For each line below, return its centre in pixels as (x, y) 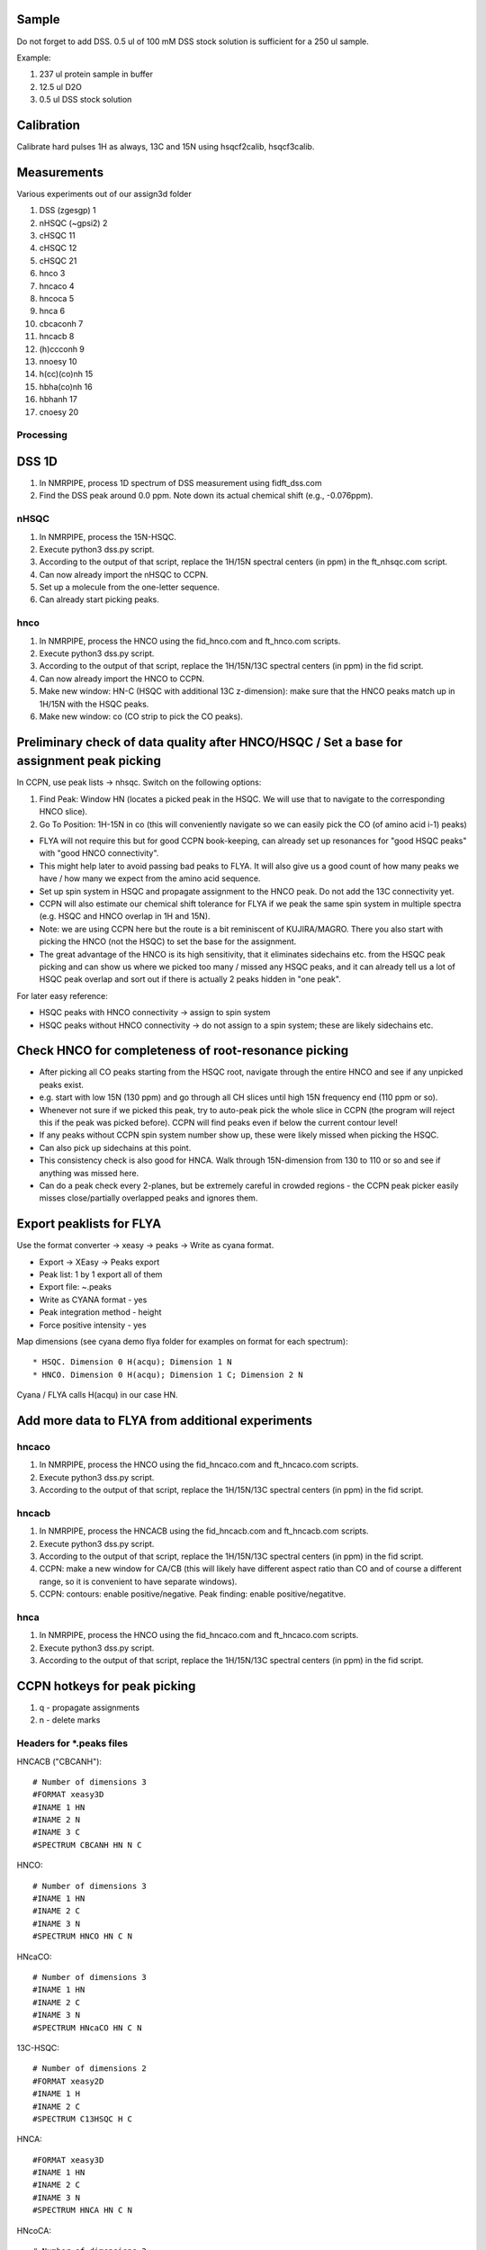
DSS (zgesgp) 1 (67, 211)
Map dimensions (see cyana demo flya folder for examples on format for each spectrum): (182, 1341)
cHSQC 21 (58, 260)
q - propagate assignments (89, 1707)
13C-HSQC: (38, 2047)
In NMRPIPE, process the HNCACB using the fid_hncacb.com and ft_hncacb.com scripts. (204, 1531)
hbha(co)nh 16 (66, 386)
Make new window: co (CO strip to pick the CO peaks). (141, 716)
